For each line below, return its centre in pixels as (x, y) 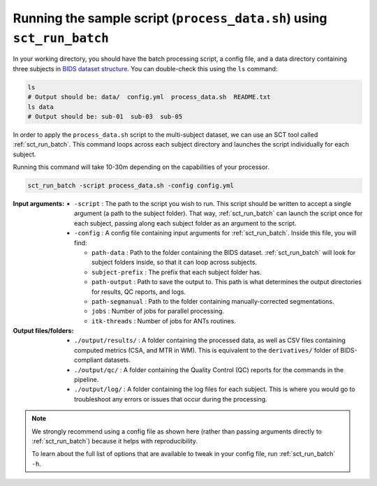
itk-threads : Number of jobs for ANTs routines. (164, 321)
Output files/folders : (43, 331)
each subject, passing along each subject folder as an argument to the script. (185, 223)
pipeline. (87, 380)
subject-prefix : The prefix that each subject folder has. (177, 272)
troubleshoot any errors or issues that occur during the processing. (171, 399)
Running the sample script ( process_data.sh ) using (170, 18)
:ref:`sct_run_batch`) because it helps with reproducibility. (115, 441)
